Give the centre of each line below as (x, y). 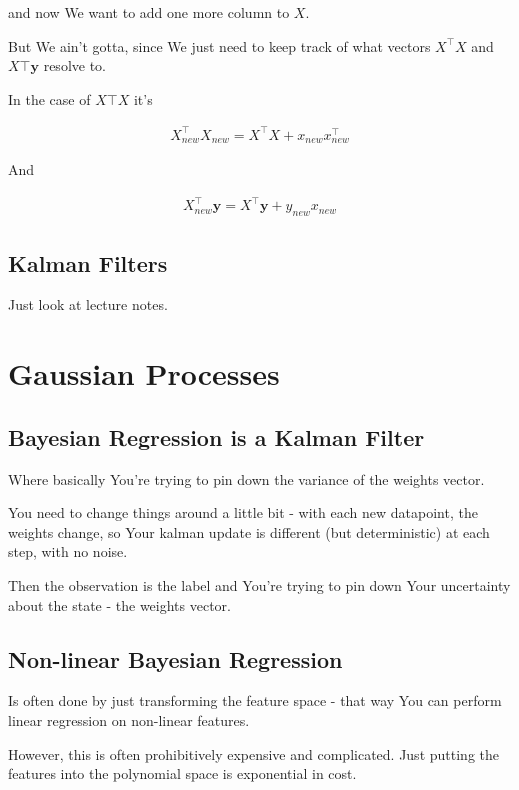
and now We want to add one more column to (149, 12)
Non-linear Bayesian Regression (175, 658)
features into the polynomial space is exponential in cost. (182, 773)
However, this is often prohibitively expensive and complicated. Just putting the (253, 753)
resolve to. (74, 65)
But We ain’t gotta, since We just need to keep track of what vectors (219, 45)
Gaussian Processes (144, 373)
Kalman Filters (88, 262)
